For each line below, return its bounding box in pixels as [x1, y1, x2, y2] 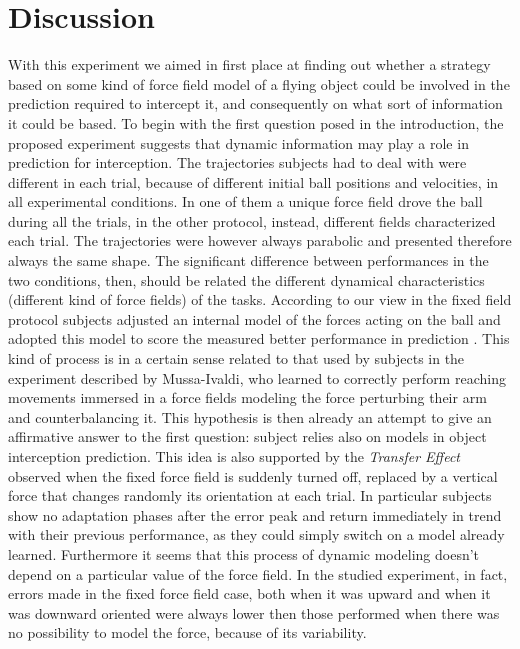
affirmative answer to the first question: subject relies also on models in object [8, 426, 487, 447]
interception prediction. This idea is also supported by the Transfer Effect [8, 446, 460, 466]
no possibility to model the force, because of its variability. [8, 622, 367, 643]
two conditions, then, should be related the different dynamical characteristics [8, 269, 485, 290]
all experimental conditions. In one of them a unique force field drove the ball [8, 191, 483, 212]
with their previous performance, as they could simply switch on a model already [8, 524, 505, 545]
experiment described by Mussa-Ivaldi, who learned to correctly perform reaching [8, 367, 506, 388]
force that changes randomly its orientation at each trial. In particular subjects [8, 485, 492, 506]
